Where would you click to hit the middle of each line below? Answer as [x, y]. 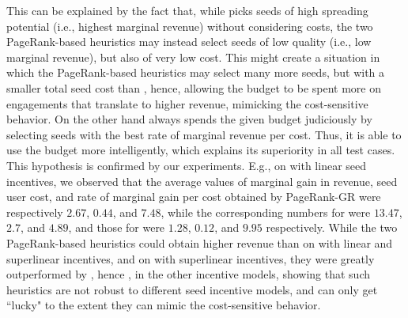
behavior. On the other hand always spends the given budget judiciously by [189, 119]
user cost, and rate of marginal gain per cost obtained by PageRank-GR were [194, 197]
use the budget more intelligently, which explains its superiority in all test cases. [201, 150]
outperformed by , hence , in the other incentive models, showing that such [189, 274]
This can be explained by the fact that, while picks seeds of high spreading [187, 10]
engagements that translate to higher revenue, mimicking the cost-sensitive [187, 103]
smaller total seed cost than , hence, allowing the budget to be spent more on [194, 87]
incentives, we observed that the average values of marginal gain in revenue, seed [202, 181]
